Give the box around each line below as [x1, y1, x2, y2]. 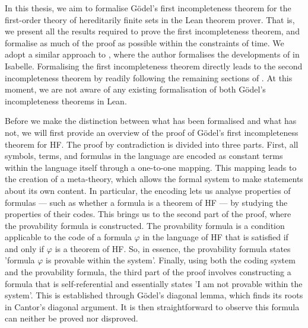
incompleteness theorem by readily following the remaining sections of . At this [5, 71, 293, 84]
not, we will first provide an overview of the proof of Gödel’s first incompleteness [5, 126, 299, 138]
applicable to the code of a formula [5, 231, 132, 243]
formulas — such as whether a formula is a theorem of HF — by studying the [5, 196, 288, 208]
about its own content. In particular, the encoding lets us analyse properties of [5, 184, 291, 196]
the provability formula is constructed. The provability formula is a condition [5, 219, 285, 231]
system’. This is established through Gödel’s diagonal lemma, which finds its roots [5, 289, 303, 301]
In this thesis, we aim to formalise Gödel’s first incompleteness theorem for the [5, 2, 291, 14]
